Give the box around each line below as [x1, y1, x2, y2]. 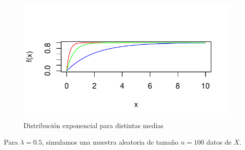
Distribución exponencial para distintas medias [23, 120, 163, 131]
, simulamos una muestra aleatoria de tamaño [42, 136, 179, 147]
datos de [206, 136, 232, 147]
